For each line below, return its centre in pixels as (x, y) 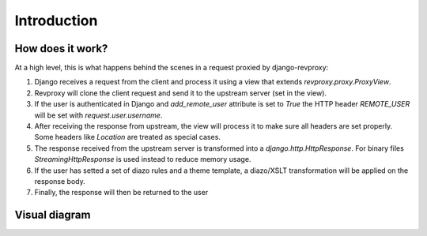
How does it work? (61, 49)
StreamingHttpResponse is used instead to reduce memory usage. (143, 159)
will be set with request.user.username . (98, 115)
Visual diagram (53, 215)
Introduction (56, 21)
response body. (60, 181)
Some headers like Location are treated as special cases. (128, 137)
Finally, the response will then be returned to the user (121, 193)
